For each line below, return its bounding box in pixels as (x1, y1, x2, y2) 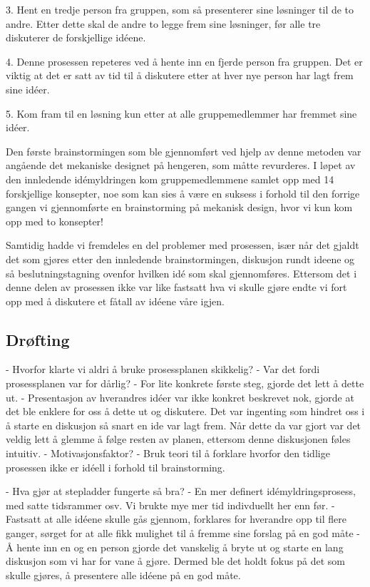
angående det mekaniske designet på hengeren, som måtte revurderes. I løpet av (6, 158, 356, 173)
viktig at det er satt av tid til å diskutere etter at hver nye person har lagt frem (6, 68, 354, 83)
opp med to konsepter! (6, 213, 104, 228)
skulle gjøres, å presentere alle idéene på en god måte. (6, 567, 241, 582)
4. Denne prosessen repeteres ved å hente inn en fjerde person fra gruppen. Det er (6, 53, 363, 68)
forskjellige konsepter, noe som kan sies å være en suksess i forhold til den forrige (6, 185, 360, 200)
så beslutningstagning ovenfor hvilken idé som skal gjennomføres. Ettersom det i (6, 265, 357, 280)
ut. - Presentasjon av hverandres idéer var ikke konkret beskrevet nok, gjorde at (6, 389, 354, 404)
